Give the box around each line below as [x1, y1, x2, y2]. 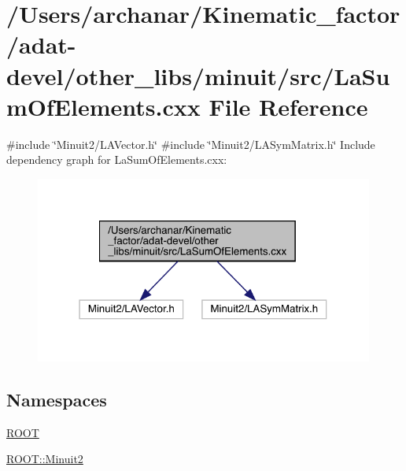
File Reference [209, 90, 368, 122]
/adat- [6, 28, 76, 61]
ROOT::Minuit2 [6, 451, 83, 467]
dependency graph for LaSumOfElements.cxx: [6, 151, 227, 168]
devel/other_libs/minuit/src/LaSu [6, 59, 390, 91]
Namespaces [6, 387, 107, 411]
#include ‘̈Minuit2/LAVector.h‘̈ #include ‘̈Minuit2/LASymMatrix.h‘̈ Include [6, 135, 375, 152]
